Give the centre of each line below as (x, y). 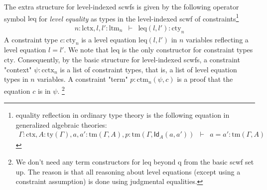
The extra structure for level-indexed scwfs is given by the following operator (122, 6)
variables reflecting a (217, 39)
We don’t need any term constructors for (78, 161)
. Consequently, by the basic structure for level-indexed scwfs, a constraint (127, 60)
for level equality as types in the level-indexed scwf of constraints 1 (139, 17)
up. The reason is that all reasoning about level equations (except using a (128, 171)
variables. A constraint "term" (82, 79)
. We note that (86, 50)
